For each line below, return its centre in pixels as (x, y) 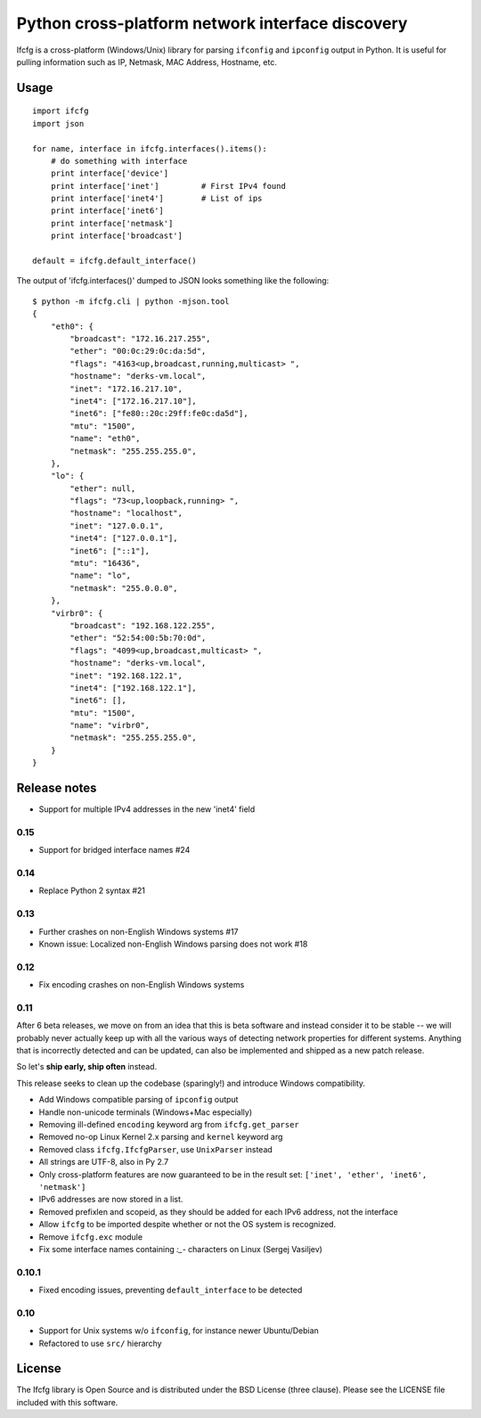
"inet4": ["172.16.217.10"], (134, 401)
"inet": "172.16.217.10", (126, 389)
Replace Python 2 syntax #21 (92, 890)
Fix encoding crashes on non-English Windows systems (142, 985)
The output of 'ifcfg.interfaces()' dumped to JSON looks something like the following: (173, 281)
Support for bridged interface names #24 (114, 850)
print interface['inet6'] (107, 211)
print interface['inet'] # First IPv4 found (168, 186)
